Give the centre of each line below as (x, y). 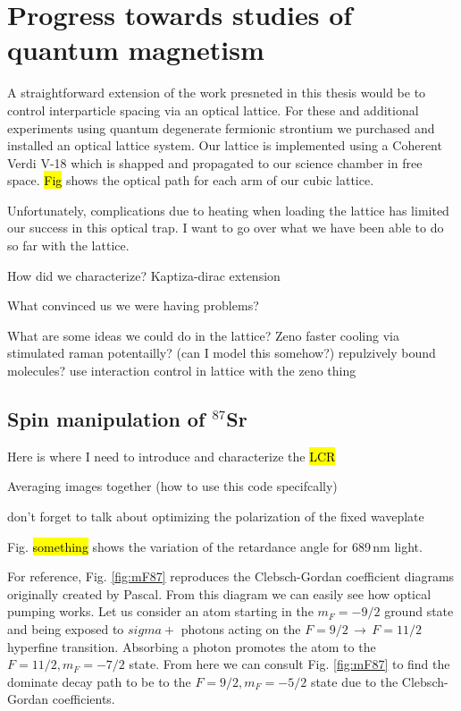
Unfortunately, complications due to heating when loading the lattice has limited (228, 210)
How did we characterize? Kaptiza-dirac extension (144, 275)
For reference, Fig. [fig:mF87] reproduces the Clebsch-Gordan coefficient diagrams (231, 576)
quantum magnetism (136, 50)
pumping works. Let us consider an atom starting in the (160, 611)
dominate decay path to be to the (99, 681)
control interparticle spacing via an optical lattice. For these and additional (213, 110)
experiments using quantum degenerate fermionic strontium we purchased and (221, 127)
